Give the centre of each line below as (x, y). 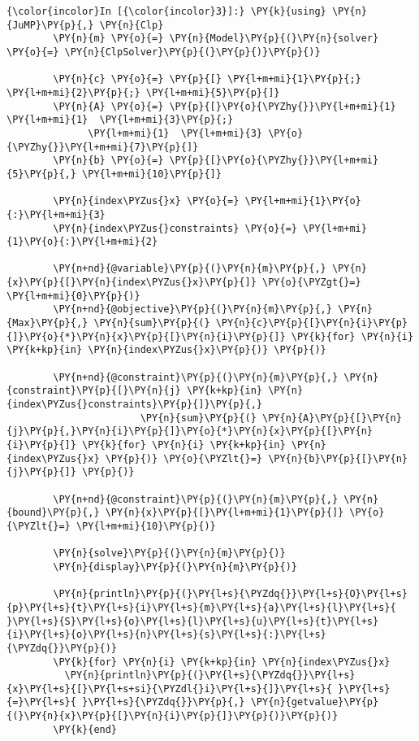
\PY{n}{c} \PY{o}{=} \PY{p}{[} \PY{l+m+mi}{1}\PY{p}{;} (207, 79)
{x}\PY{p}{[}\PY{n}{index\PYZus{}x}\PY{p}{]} (132, 283)
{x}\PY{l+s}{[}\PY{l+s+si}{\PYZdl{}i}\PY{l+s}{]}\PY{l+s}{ (169, 689)
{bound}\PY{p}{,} (53, 513)
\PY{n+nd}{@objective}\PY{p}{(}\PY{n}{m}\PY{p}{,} (192, 309)
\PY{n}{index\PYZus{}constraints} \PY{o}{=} (175, 228)
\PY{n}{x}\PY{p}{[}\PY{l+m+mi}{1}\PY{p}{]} (225, 513)
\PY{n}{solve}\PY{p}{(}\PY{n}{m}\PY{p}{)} (169, 554)
